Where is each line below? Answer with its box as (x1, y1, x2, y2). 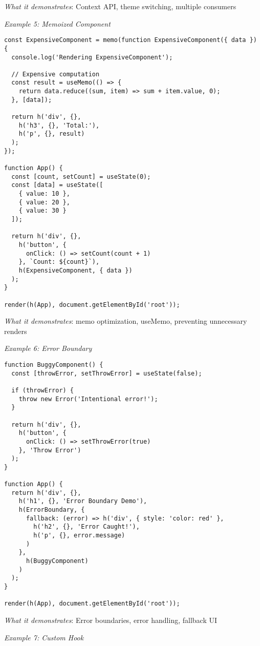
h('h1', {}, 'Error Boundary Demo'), (18, 497, 147, 505)
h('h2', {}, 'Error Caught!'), (33, 523, 140, 531)
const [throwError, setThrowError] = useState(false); (11, 369, 202, 377)
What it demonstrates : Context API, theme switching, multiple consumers (4, 1, 236, 11)
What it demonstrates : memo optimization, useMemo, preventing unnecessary (4, 316, 247, 326)
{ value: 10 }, (18, 190, 70, 197)
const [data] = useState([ (11, 181, 103, 189)
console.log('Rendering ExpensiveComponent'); (11, 53, 173, 61)
